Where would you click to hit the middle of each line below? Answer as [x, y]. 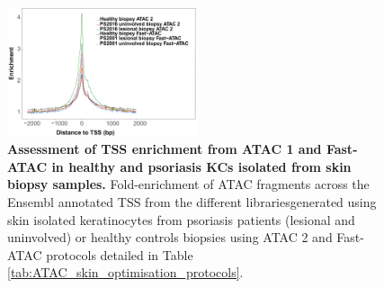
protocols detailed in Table [120, 254]
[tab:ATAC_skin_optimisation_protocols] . [125, 272]
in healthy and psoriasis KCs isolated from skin [201, 166]
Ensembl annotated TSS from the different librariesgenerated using [192, 202]
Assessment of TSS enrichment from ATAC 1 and [165, 149]
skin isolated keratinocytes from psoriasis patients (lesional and [181, 219]
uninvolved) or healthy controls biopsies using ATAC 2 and [170, 237]
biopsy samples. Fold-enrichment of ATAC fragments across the [188, 184]
